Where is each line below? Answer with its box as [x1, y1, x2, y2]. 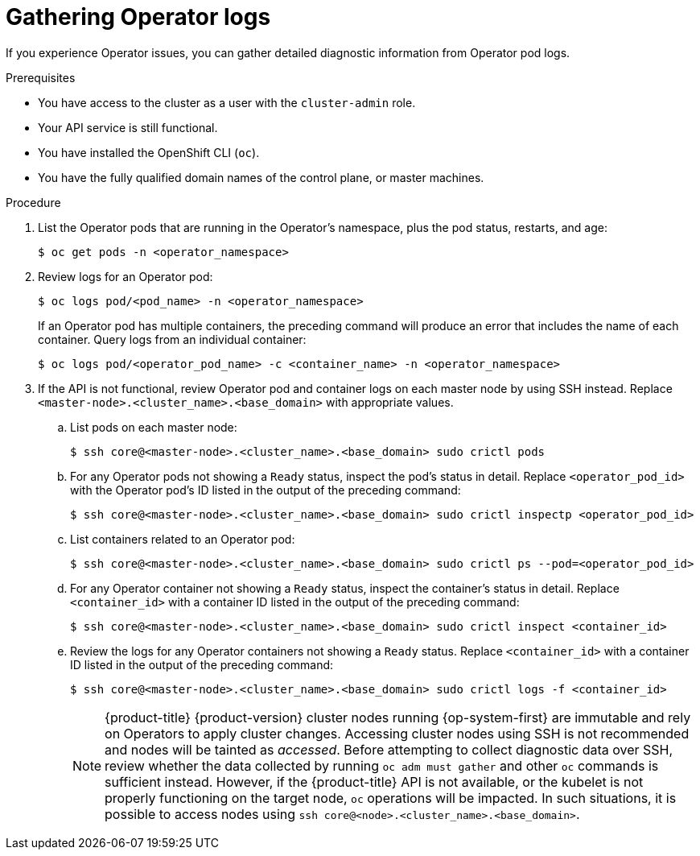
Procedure [6, 195, 61, 209]
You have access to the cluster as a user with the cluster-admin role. [38, 95, 416, 110]
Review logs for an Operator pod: [38, 269, 213, 283]
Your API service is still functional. [38, 120, 218, 134]
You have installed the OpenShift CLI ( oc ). [38, 145, 260, 159]
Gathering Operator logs [6, 3, 271, 31]
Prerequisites [6, 70, 76, 85]
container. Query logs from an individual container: [38, 332, 307, 346]
